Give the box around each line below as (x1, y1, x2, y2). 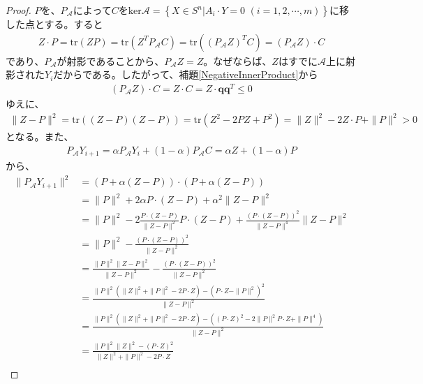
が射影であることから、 (57, 53, 165, 68)
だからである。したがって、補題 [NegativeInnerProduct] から (53, 67, 318, 82)
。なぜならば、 (203, 53, 272, 68)
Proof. (6, 3, 31, 17)
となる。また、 (6, 129, 74, 144)
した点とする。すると (6, 17, 103, 31)
